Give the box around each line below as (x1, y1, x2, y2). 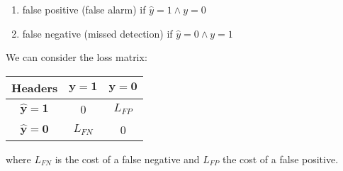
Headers (11, 79, 58, 96)
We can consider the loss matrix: (6, 50, 147, 65)
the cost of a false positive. (222, 151, 339, 166)
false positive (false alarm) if (22, 2, 146, 16)
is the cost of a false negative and (55, 151, 200, 166)
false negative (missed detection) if (22, 26, 173, 40)
